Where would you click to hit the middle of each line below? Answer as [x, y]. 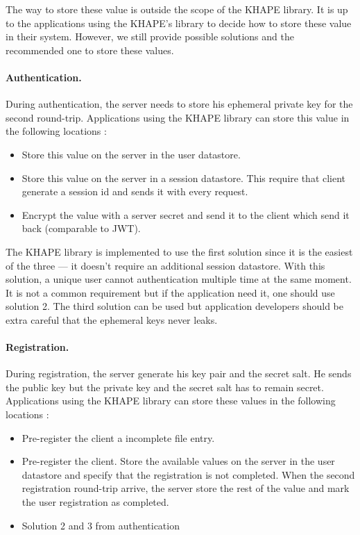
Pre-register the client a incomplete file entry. [118, 437]
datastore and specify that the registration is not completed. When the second [188, 474]
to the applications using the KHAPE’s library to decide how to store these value [179, 23]
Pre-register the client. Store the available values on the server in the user [178, 461]
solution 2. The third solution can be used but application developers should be [175, 306]
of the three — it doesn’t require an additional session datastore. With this [165, 265]
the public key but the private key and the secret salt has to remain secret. [165, 387]
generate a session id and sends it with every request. [135, 191]
